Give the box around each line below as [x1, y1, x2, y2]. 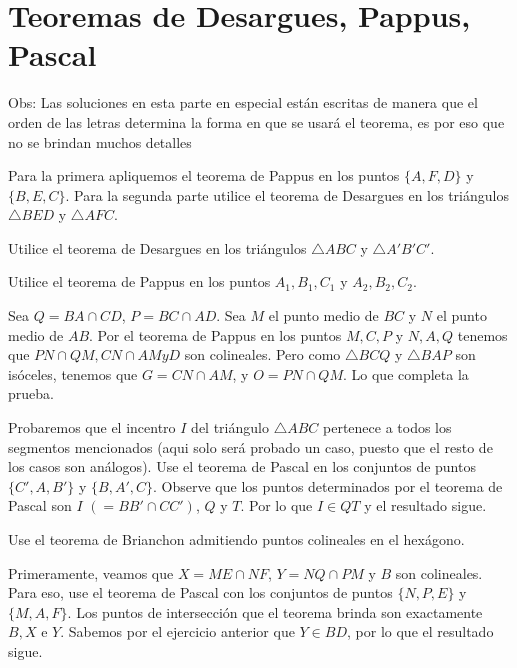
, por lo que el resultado [347, 621, 494, 642]
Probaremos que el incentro [8, 417, 176, 438]
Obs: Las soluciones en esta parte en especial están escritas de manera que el [8, 92, 478, 113]
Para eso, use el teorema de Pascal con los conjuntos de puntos [8, 582, 393, 603]
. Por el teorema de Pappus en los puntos [89, 324, 342, 345]
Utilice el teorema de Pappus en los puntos [8, 271, 271, 292]
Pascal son [8, 495, 72, 516]
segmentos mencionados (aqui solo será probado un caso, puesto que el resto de [8, 436, 493, 457]
